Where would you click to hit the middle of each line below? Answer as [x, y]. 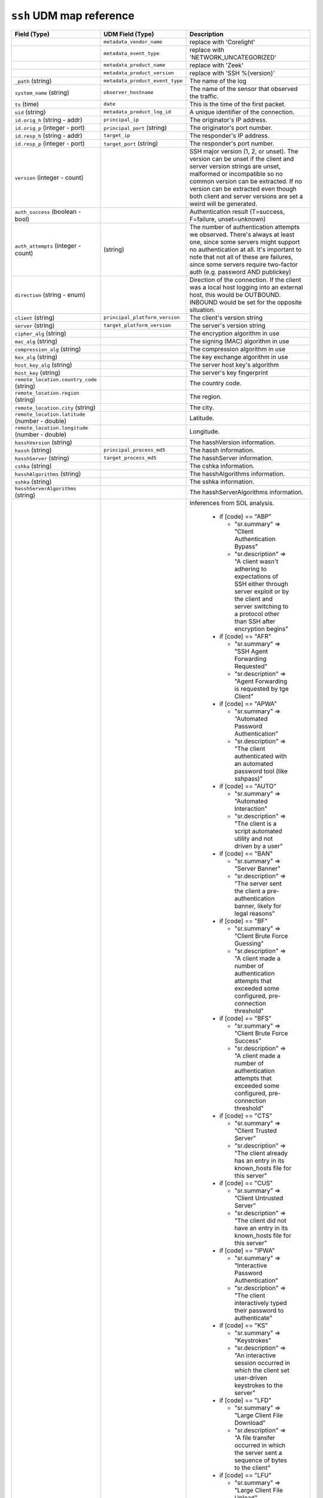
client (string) [35, 318]
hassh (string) [33, 450]
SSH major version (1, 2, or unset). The [244, 151]
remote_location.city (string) [55, 407]
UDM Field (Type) [129, 34]
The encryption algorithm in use [234, 333]
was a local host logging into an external [246, 287]
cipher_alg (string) [41, 333]
